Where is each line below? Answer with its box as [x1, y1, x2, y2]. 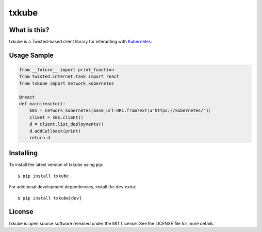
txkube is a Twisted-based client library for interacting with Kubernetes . [9, 39, 152, 45]
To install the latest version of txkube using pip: [9, 162, 104, 167]
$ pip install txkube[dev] [17, 195, 82, 201]
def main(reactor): [19, 101, 65, 107]
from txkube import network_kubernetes [19, 81, 114, 86]
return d [29, 135, 50, 140]
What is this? [9, 26, 49, 34]
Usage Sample [9, 51, 54, 59]
